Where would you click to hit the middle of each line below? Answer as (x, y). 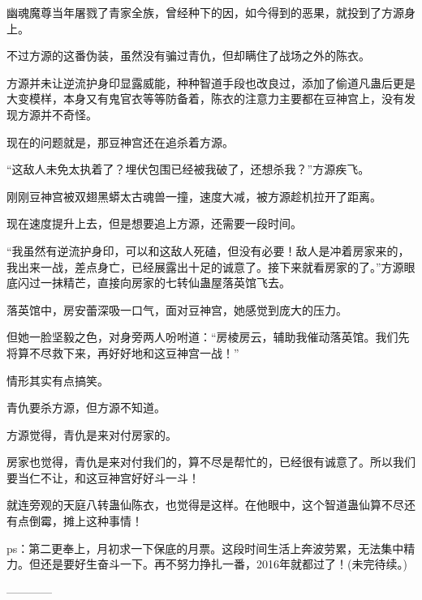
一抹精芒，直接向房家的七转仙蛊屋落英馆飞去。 (165, 283)
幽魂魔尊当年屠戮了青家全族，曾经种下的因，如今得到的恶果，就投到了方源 (205, 12)
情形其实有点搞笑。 (58, 380)
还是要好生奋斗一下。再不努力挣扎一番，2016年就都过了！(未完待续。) (224, 564)
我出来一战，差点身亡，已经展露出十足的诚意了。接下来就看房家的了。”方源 (205, 266)
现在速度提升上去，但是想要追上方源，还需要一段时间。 (154, 223)
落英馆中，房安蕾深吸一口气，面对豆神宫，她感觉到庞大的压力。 (177, 309)
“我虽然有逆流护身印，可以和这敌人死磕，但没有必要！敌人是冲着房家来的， (208, 250)
